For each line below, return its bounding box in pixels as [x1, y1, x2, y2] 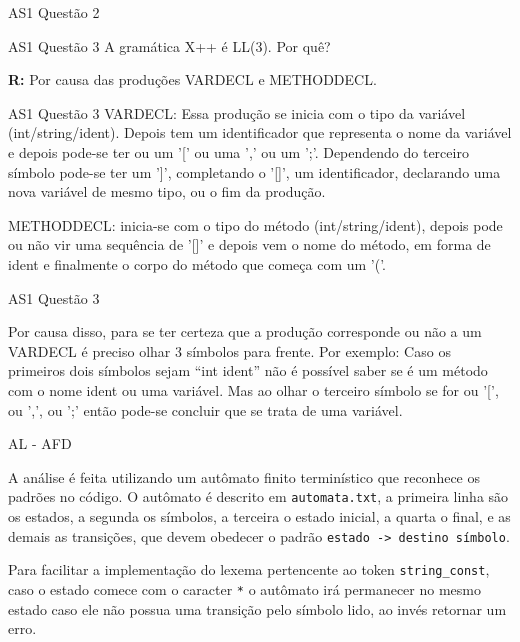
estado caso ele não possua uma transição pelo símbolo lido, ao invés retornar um [8, 598, 507, 619]
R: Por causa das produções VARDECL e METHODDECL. [8, 69, 377, 90]
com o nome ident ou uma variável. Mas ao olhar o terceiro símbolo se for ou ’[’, [8, 379, 499, 400]
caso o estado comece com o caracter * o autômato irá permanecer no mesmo [8, 578, 481, 599]
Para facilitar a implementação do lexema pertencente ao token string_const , [8, 559, 490, 580]
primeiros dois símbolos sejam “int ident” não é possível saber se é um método [8, 360, 488, 381]
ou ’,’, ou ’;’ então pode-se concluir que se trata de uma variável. [8, 399, 403, 420]
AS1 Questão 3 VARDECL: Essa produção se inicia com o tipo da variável [8, 102, 466, 123]
